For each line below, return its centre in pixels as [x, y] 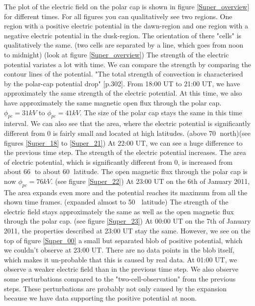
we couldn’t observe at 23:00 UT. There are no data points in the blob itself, [119, 250]
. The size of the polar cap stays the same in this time [161, 112]
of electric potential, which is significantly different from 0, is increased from [118, 162]
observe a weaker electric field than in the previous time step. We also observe [121, 269]
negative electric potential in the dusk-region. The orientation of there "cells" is [123, 35]
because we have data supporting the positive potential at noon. [101, 298]
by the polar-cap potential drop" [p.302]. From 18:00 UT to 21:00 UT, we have [122, 83]
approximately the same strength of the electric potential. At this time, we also [123, 93]
